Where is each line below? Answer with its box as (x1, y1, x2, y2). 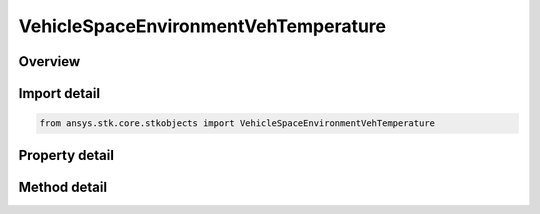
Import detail (18, 85, 100, 102)
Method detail (18, 178, 108, 195)
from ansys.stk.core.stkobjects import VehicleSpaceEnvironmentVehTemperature (39, 118, 435, 129)
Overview (18, 53, 81, 70)
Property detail (18, 146, 115, 164)
